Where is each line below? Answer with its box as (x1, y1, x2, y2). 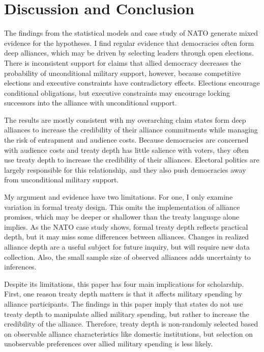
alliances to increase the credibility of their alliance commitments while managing (4, 124, 258, 135)
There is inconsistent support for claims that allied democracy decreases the (4, 57, 241, 68)
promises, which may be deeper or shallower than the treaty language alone (4, 211, 240, 222)
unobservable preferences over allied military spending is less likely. (4, 338, 213, 349)
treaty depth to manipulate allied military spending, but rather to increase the (4, 308, 249, 319)
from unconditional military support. (4, 174, 119, 185)
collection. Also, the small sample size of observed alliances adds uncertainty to (4, 251, 251, 262)
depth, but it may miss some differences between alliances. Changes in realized (4, 231, 249, 242)
